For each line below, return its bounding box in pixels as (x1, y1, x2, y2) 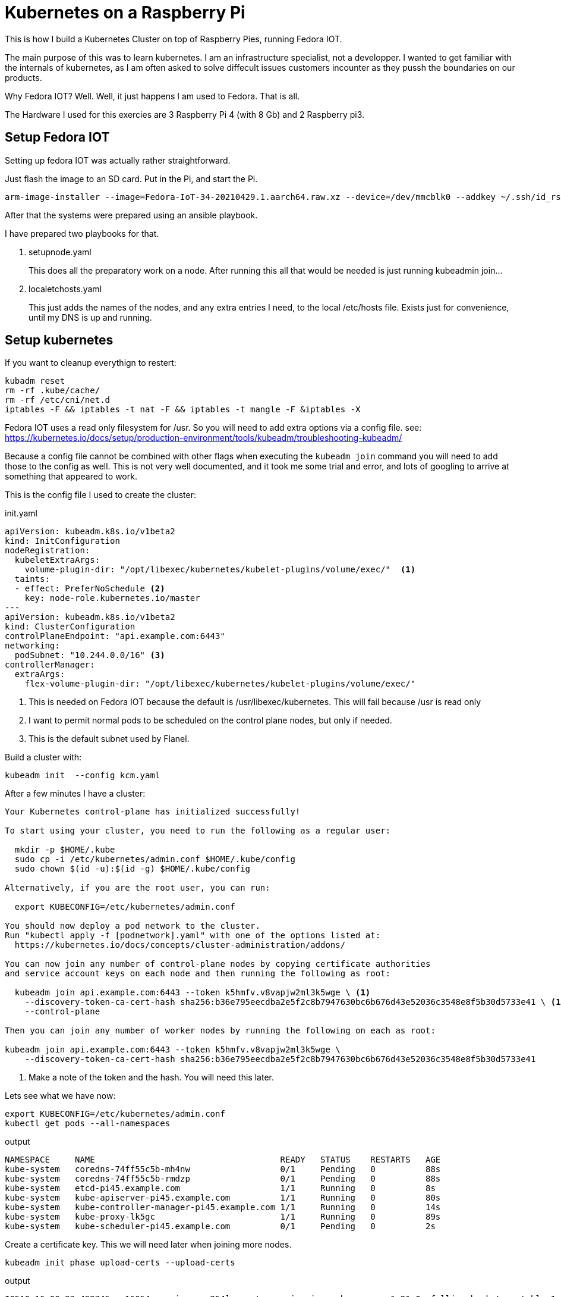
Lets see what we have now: (5, 1091, 116, 1101)
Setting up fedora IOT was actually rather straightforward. (5, 155, 231, 165)
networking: (5, 641, 60, 651)
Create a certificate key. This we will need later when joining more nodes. (5, 1239, 292, 1250)
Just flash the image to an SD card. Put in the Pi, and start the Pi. (5, 173, 258, 184)
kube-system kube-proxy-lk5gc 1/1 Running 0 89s (5, 1212, 441, 1222)
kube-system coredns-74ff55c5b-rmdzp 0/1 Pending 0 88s (5, 1174, 441, 1184)
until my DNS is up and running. (29, 312, 152, 322)
